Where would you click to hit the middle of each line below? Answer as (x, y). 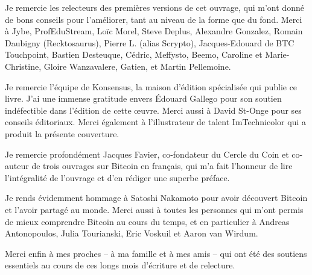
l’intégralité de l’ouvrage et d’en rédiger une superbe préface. (117, 177)
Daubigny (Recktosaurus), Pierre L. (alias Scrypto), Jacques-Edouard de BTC (150, 42)
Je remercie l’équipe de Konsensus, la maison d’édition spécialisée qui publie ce (151, 86)
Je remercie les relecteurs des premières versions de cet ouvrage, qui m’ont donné (154, 7)
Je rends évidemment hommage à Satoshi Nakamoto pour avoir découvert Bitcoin (156, 198)
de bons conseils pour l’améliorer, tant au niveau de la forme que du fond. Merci (154, 19)
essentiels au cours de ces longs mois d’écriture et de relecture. (120, 265)
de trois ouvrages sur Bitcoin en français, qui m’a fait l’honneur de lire (162, 166)
